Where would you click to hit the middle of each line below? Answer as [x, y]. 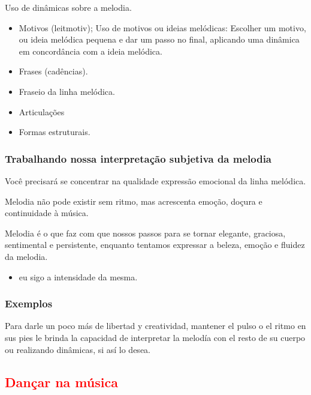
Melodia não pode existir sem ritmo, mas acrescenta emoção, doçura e [134, 201]
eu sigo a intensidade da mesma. [78, 276]
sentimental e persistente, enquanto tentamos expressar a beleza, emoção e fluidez [155, 245]
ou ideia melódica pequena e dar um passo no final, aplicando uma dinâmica [159, 39]
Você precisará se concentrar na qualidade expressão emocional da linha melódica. [155, 180]
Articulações [42, 111]
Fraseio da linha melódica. [67, 91]
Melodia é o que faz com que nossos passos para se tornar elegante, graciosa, [145, 233]
